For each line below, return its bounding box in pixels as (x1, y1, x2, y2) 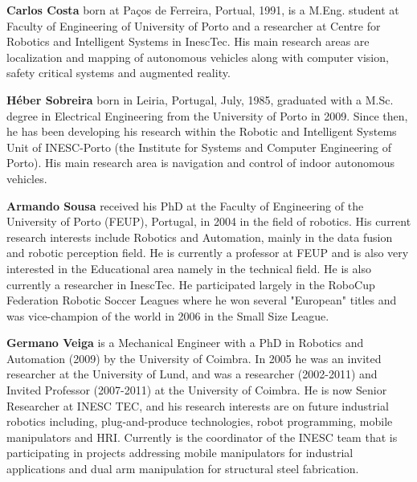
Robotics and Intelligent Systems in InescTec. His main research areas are (6, 33, 370, 50)
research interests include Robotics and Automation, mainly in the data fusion (6, 228, 393, 245)
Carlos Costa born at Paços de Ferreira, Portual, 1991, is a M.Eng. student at (6, 2, 399, 18)
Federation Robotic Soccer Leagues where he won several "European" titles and (6, 292, 397, 308)
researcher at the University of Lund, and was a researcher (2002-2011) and (6, 366, 378, 382)
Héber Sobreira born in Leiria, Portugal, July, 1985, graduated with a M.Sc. (6, 91, 394, 108)
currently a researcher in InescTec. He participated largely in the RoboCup (6, 276, 375, 292)
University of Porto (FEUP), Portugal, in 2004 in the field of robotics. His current (6, 213, 411, 230)
